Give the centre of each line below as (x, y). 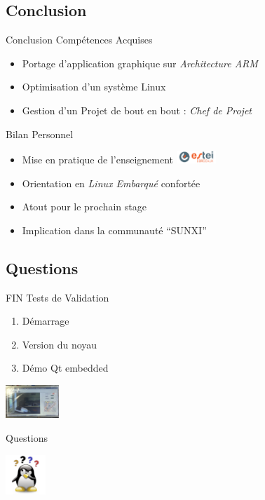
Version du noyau (60, 344)
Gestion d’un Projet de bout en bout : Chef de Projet (137, 110)
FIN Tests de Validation (57, 297)
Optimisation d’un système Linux (94, 87)
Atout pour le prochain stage (84, 207)
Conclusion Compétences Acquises (79, 40)
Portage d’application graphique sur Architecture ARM (140, 63)
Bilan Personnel (40, 134)
